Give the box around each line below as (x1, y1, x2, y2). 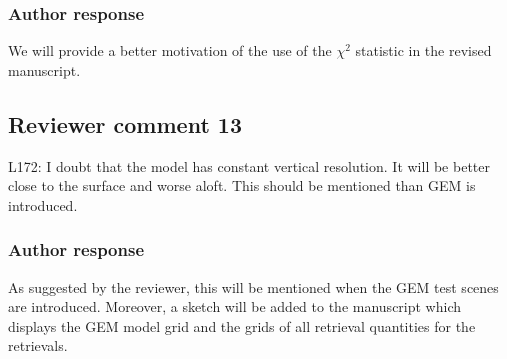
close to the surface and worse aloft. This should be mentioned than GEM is (8, 175, 476, 196)
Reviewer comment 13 (8, 108, 242, 139)
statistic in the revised (355, 40, 492, 61)
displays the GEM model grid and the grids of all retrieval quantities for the (8, 315, 476, 336)
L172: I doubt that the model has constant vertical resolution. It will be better (8, 155, 490, 176)
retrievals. (8, 335, 68, 356)
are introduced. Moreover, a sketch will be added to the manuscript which (8, 296, 462, 317)
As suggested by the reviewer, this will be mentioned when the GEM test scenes (8, 276, 499, 297)
